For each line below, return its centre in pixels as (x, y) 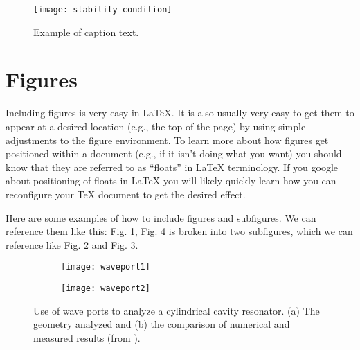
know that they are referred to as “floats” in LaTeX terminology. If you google (172, 167)
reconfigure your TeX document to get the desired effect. (126, 194)
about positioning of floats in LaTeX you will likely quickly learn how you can (171, 181)
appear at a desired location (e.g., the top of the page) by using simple (156, 126)
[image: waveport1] (106, 267)
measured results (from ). (87, 337)
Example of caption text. (86, 32)
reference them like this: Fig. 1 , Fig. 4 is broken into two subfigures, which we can (179, 231)
